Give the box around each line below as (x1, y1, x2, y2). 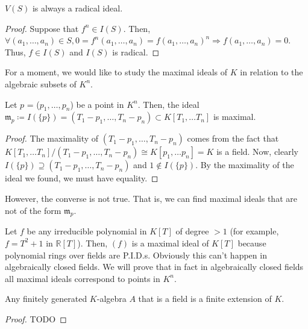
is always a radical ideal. (32, 2, 123, 14)
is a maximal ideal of (131, 236, 209, 249)
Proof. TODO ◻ (5, 312, 67, 325)
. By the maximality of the (195, 158, 294, 171)
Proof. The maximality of (5, 132, 99, 145)
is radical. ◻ (112, 45, 160, 58)
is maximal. (213, 110, 256, 123)
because (237, 236, 266, 249)
